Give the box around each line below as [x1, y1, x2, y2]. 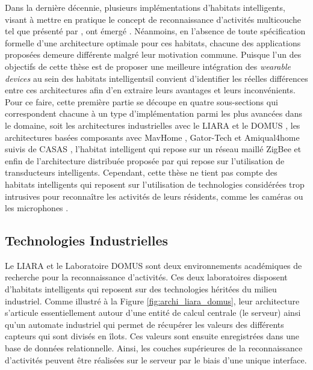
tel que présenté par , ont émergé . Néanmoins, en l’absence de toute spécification [5, 25, 306, 37]
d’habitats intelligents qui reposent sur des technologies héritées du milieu [5, 283, 277, 295]
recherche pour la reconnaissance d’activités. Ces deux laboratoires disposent [5, 271, 288, 283]
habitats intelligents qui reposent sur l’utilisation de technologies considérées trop [5, 177, 305, 190]
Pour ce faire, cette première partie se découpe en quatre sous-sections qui [5, 95, 278, 108]
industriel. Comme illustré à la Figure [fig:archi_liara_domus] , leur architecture [5, 294, 300, 307]
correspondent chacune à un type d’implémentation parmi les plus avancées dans [5, 107, 302, 120]
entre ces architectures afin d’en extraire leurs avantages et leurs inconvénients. [5, 84, 296, 96]
